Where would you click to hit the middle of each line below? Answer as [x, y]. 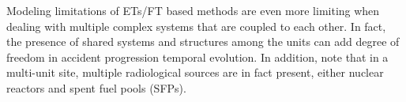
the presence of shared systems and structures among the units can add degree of [203, 42]
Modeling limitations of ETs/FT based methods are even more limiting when [193, 10]
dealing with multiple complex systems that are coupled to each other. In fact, [196, 26]
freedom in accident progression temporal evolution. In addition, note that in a [197, 57]
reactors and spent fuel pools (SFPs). [96, 87]
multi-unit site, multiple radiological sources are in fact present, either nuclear [195, 72]
